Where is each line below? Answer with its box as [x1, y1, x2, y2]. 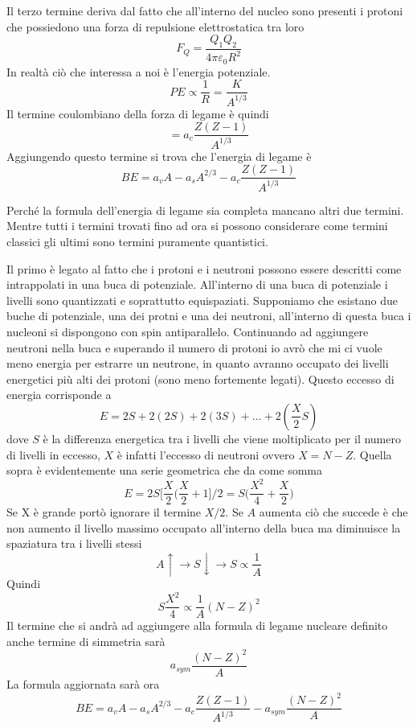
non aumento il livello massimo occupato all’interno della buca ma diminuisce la [6, 519, 401, 536]
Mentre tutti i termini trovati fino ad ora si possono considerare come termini [6, 217, 388, 234]
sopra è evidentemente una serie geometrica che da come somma [6, 462, 323, 479]
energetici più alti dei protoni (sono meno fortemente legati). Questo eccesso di [6, 370, 395, 387]
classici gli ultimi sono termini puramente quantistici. [6, 233, 268, 249]
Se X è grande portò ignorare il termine [6, 504, 202, 520]
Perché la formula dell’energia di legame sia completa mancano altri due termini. [6, 201, 404, 218]
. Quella [353, 446, 392, 463]
